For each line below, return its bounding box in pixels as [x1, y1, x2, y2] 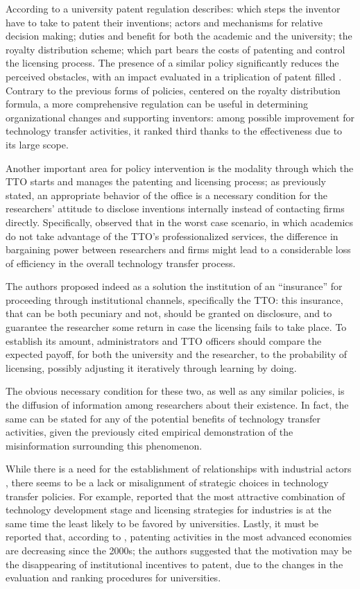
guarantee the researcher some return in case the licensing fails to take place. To [6, 320, 347, 334]
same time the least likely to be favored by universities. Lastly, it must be [6, 515, 319, 530]
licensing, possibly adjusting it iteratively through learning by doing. [6, 360, 297, 375]
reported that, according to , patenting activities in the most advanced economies [6, 529, 352, 544]
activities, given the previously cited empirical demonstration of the [6, 425, 293, 439]
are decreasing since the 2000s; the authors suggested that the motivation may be [6, 543, 352, 557]
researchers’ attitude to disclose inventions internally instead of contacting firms [6, 201, 345, 216]
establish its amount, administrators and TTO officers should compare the [6, 333, 322, 348]
